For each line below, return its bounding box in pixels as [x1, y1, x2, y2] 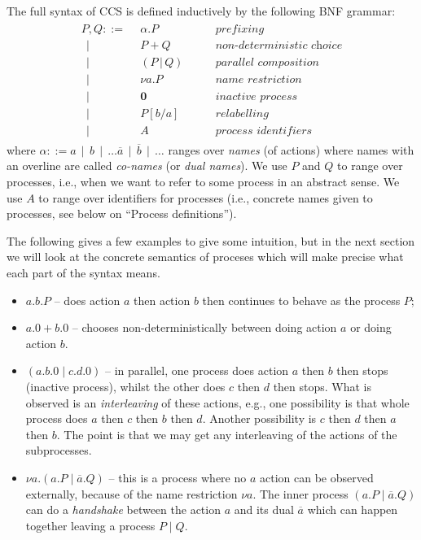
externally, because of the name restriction [25, 485, 238, 502]
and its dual [234, 501, 294, 518]
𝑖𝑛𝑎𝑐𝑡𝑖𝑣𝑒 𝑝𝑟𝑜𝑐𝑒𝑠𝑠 [215, 90, 298, 102]
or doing [350, 319, 392, 336]
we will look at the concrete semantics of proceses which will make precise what [7, 248, 404, 265]
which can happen [307, 501, 398, 518]
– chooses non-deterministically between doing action [72, 319, 337, 336]
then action [134, 291, 191, 308]
